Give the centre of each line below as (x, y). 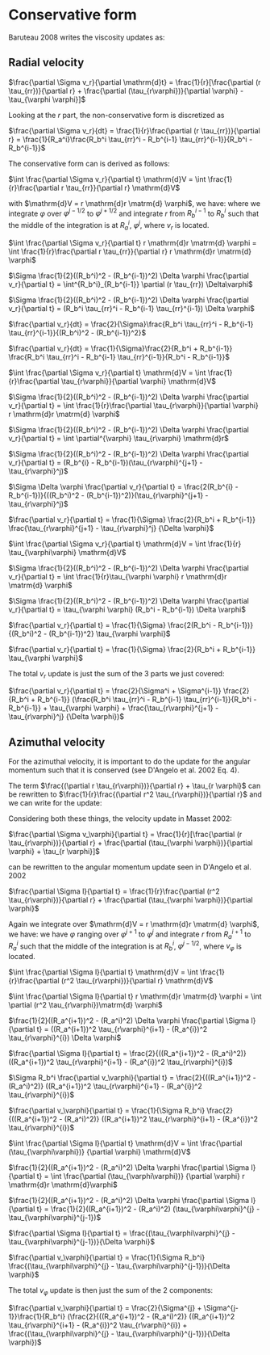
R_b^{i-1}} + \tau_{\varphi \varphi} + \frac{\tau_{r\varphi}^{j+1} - (114, 708)
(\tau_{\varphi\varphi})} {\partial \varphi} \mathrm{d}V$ (100, 1152)
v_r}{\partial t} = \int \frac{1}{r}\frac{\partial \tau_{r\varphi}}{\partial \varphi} (134, 405)
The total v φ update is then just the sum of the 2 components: (111, 1291)
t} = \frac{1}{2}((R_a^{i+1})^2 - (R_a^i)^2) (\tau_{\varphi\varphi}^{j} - (148, 1209)
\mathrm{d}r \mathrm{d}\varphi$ (63, 1185)
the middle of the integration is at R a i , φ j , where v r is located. (109, 225)
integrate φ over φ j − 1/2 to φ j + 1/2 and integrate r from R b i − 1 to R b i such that (134, 213)
